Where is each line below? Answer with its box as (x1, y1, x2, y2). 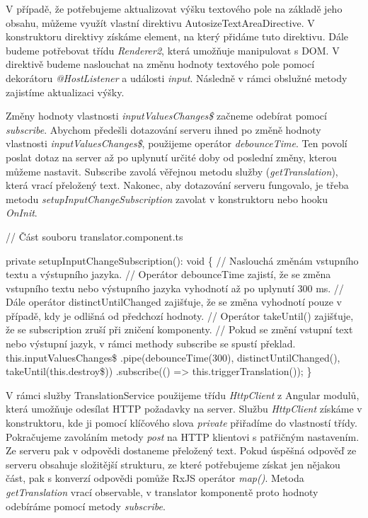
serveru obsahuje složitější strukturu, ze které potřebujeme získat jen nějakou (6, 456, 340, 471)
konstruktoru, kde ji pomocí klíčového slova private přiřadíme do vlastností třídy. (6, 415, 357, 430)
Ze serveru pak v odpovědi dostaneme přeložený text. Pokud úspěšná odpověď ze (6, 443, 357, 458)
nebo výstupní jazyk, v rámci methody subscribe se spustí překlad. (6, 336, 296, 351)
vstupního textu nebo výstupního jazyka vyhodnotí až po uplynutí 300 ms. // (6, 280, 344, 295)
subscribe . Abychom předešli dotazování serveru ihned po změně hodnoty (6, 122, 321, 137)
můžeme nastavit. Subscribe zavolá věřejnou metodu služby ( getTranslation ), (6, 163, 338, 178)
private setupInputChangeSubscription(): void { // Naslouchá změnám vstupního (6, 253, 359, 267)
